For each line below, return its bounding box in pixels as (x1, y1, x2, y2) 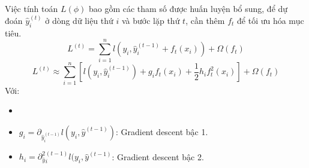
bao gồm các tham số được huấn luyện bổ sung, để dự (88, 2, 288, 14)
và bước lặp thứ (121, 14, 180, 27)
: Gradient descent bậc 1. (115, 125, 208, 138)
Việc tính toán (5, 2, 58, 14)
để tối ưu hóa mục (237, 14, 304, 27)
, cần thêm (185, 14, 225, 27)
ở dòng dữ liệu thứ (45, 14, 113, 27)
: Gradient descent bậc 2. (112, 150, 204, 163)
